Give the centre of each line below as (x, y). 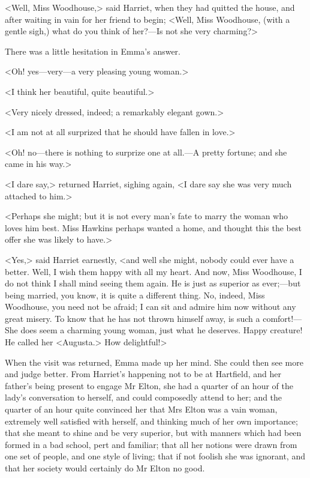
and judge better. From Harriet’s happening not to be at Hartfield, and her (143, 374)
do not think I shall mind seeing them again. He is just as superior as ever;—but (153, 283)
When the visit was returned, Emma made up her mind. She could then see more (154, 362)
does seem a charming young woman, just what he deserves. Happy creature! (162, 330)
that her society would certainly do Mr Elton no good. (105, 468)
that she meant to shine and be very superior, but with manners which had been (153, 433)
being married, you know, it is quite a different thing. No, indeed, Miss (135, 295)
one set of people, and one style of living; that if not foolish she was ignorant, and (155, 456)
